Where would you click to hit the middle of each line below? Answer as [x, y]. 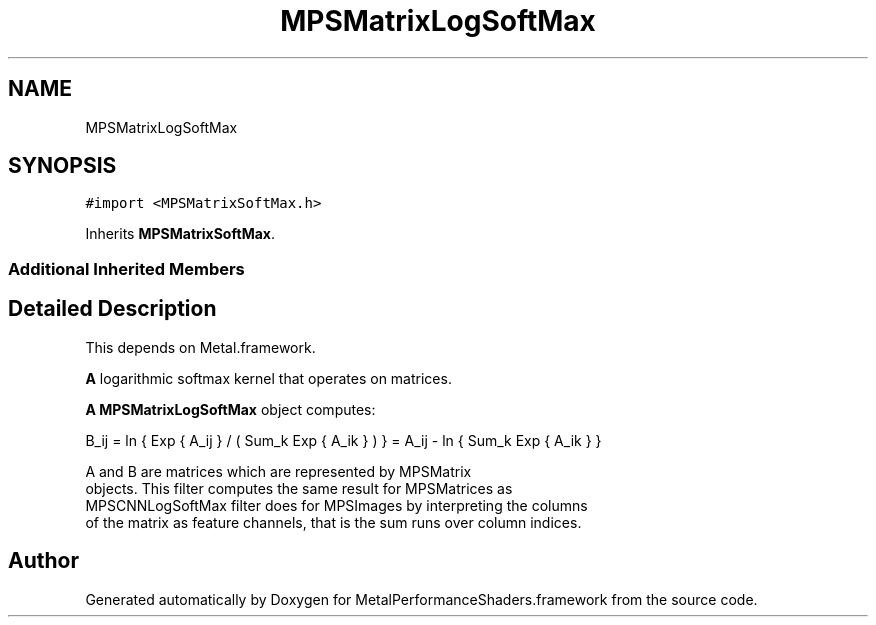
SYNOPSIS [62, 166]
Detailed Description [112, 309]
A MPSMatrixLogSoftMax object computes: [230, 409]
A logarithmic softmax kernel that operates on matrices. [268, 378]
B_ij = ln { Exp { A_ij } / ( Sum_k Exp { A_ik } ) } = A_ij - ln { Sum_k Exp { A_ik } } [343, 440]
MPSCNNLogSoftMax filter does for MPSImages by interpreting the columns [336, 505]
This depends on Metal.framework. [200, 347]
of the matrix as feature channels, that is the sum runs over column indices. [333, 522]
